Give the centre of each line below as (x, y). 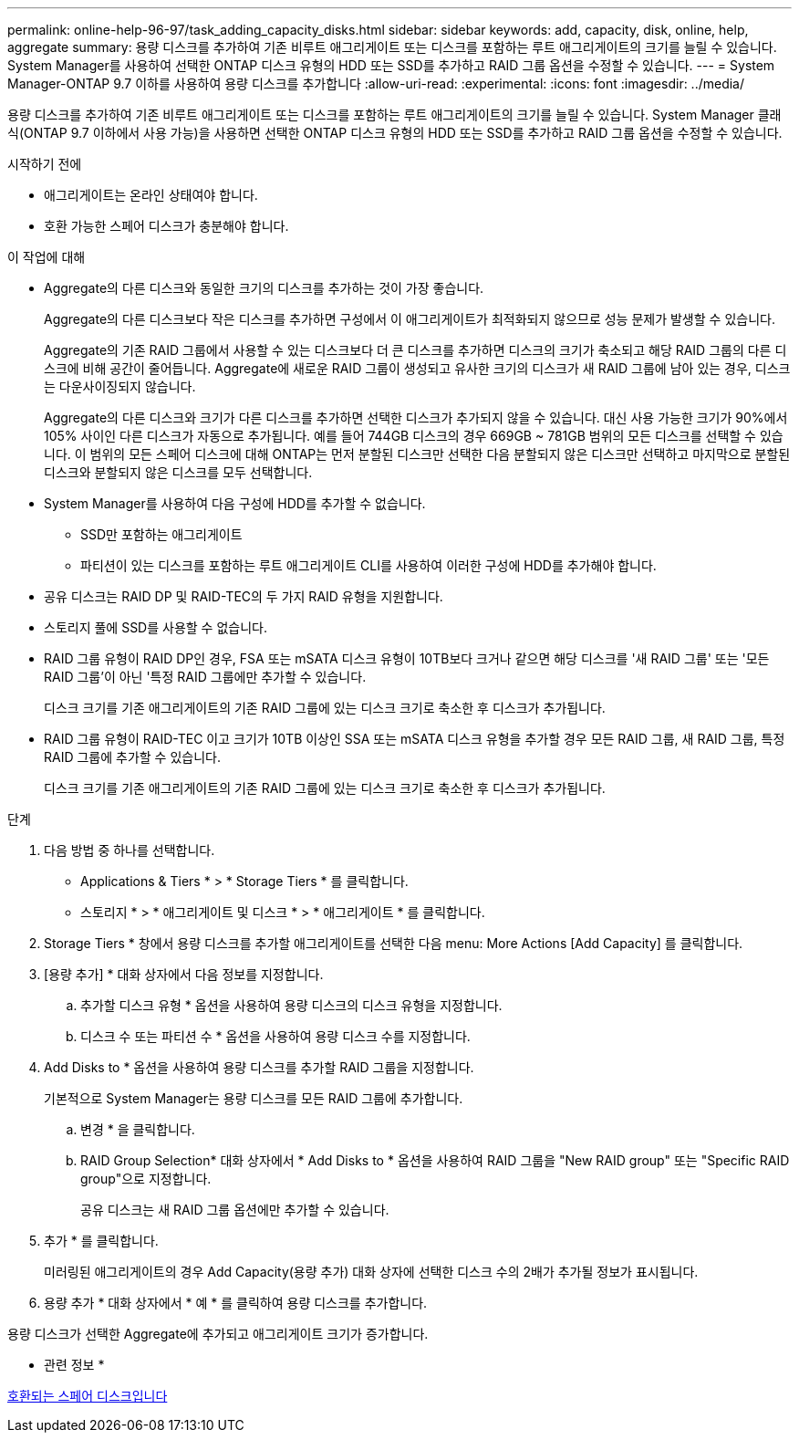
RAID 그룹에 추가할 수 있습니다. (132, 757)
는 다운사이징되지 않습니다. (120, 386)
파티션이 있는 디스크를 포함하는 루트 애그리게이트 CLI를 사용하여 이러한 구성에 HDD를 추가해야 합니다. (368, 565)
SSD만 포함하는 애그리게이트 (161, 534)
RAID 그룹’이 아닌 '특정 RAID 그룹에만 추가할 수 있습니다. (205, 677)
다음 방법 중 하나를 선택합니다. (130, 850)
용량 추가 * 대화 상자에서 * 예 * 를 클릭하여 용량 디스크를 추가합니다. (236, 1303)
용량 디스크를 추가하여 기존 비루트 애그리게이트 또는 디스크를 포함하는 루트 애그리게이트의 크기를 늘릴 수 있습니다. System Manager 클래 (394, 115)
